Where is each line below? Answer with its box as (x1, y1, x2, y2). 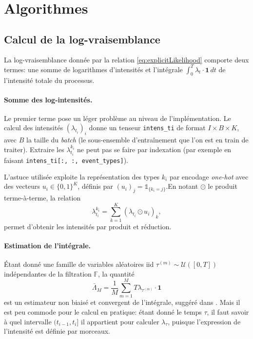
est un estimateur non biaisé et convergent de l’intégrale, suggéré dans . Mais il (4, 297, 240, 307)
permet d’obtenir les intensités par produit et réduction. (4, 221, 172, 231)
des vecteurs (4, 181, 40, 191)
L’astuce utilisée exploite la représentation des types (4, 171, 160, 181)
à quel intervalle (4, 316, 52, 326)
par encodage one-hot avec (169, 171, 249, 181)
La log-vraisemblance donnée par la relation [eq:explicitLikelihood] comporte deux (4, 54, 249, 64)
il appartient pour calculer (81, 316, 159, 326)
